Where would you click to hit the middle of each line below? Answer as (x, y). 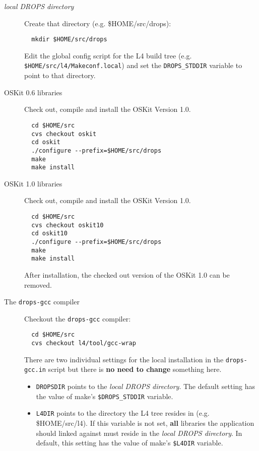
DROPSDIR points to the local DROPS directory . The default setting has (146, 386)
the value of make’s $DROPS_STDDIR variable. (105, 396)
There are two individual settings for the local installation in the (124, 359)
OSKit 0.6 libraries (33, 92)
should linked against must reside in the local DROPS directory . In (139, 433)
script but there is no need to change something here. (135, 369)
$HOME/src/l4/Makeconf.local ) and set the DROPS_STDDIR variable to (133, 65)
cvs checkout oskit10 (68, 225)
